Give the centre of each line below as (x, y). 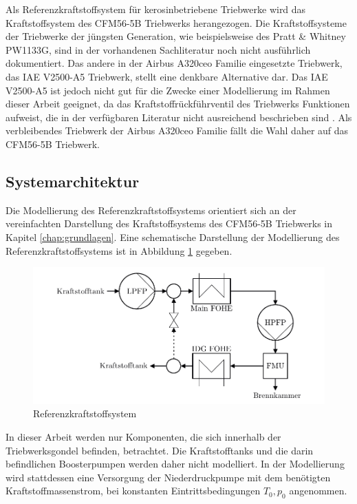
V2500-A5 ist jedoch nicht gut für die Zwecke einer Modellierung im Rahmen (168, 90)
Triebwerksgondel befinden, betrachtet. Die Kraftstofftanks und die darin (160, 450)
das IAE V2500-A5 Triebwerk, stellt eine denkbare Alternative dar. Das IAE (167, 76)
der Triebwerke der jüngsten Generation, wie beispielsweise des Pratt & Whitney (176, 36)
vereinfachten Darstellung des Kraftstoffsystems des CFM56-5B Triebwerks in (169, 223)
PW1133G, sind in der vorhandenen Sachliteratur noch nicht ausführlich (158, 49)
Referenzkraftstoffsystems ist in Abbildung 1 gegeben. (119, 250)
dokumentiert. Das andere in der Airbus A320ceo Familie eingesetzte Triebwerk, (174, 63)
